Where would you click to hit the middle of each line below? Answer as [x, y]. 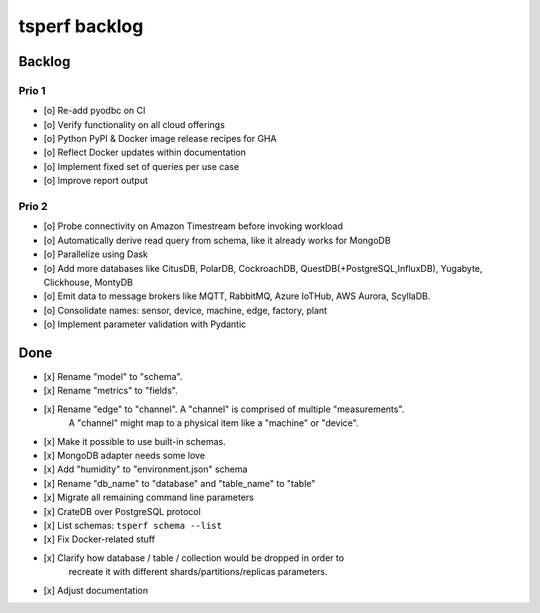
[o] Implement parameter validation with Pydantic [145, 324]
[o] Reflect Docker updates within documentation [145, 152]
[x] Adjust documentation [96, 590]
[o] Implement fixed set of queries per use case [141, 166]
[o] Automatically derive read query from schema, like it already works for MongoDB [217, 240]
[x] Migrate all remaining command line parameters [148, 497]
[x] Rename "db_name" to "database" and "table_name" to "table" [179, 483]
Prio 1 [32, 90]
